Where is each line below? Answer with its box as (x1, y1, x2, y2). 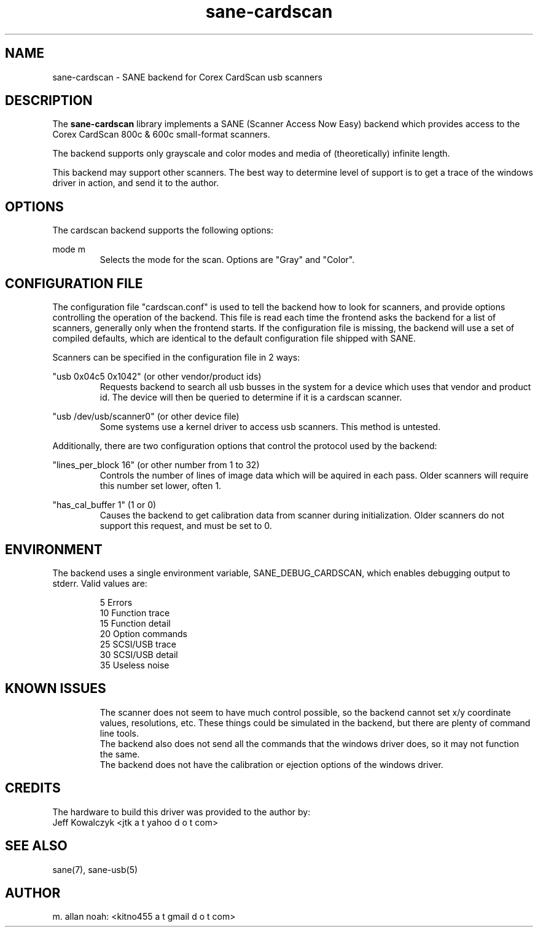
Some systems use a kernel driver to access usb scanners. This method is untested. (99, 421, 441, 433)
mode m (52, 244, 85, 255)
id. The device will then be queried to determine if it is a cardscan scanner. (99, 392, 402, 403)
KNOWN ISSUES (5, 681, 106, 697)
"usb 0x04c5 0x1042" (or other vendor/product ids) (52, 371, 262, 382)
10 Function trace (99, 607, 170, 618)
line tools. (99, 727, 139, 738)
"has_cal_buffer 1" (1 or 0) (52, 499, 157, 511)
